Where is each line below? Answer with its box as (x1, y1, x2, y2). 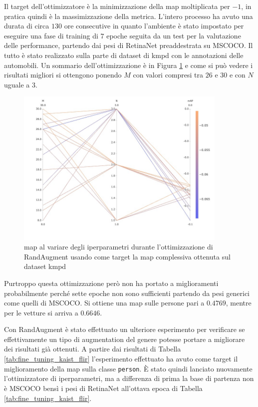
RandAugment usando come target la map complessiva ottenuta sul (24, 251, 231, 261)
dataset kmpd (24, 261, 66, 271)
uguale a (4, 79, 30, 89)
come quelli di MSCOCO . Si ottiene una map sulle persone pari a (4, 297, 205, 308)
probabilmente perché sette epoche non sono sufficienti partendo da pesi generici (4, 287, 250, 298)
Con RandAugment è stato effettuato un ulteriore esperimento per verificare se (4, 324, 245, 334)
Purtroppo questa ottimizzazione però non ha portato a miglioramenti (4, 277, 219, 288)
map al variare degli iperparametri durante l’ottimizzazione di (24, 241, 213, 252)
